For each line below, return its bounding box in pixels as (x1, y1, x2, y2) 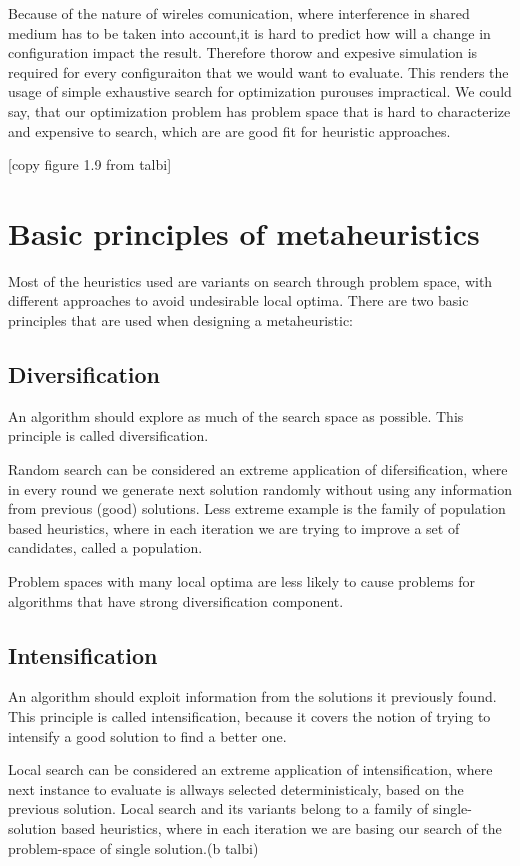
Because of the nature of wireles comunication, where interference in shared (8, 3, 470, 23)
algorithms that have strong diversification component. (8, 590, 344, 611)
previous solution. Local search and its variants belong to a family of (8, 798, 429, 819)
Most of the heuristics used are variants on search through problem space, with (8, 270, 493, 291)
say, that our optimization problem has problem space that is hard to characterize (8, 100, 511, 121)
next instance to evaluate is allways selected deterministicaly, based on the (8, 778, 464, 799)
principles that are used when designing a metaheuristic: (8, 310, 353, 331)
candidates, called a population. (8, 537, 203, 558)
